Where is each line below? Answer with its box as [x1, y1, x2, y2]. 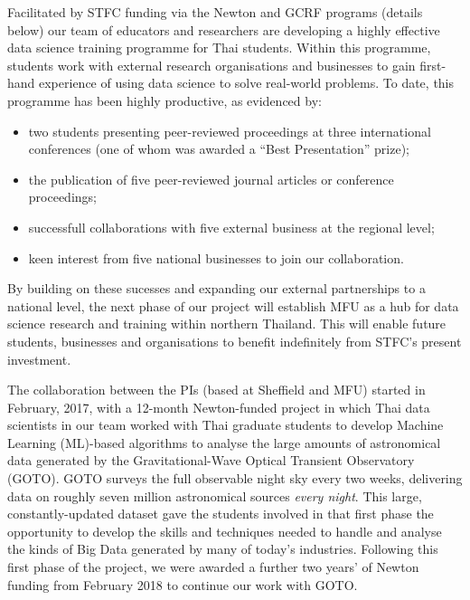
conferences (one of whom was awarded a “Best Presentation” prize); [28, 139, 409, 158]
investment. [7, 349, 71, 368]
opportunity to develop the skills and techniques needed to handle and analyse [7, 521, 442, 540]
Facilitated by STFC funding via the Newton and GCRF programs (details [7, 3, 423, 21]
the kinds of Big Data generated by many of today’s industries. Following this [7, 539, 438, 558]
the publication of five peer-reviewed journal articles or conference [28, 169, 394, 188]
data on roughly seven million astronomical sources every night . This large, [7, 486, 422, 505]
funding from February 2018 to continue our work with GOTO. [7, 575, 358, 594]
